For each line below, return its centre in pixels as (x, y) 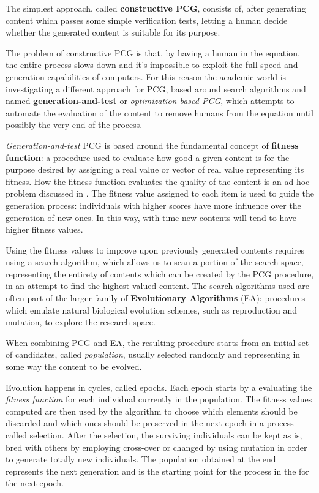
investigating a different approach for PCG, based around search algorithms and (156, 88)
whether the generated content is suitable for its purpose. (113, 32)
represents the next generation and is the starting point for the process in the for (157, 471)
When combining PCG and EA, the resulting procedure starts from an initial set (157, 342)
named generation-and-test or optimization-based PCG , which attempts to (150, 101)
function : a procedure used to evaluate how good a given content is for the (148, 157)
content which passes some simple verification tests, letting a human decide (147, 20)
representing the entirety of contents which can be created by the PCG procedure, (160, 273)
